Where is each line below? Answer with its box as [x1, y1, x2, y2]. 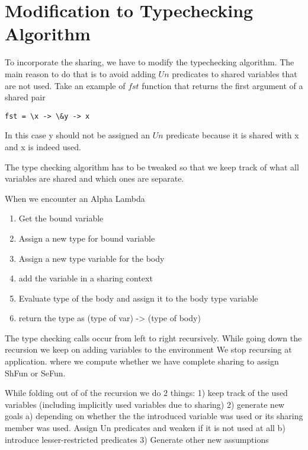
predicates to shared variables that [172, 67, 297, 80]
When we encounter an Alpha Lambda [5, 192, 145, 204]
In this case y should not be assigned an [5, 129, 150, 141]
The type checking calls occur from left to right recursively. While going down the [5, 331, 302, 344]
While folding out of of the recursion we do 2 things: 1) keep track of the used [5, 386, 288, 399]
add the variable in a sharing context [18, 272, 153, 284]
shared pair [5, 91, 46, 103]
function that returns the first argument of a [142, 79, 303, 91]
